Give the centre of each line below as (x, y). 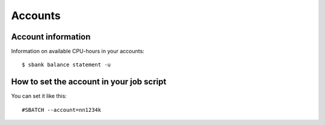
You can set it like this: (39, 96)
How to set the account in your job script (89, 82)
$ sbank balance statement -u (67, 65)
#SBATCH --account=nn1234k (62, 110)
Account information (51, 37)
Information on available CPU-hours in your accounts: (78, 51)
